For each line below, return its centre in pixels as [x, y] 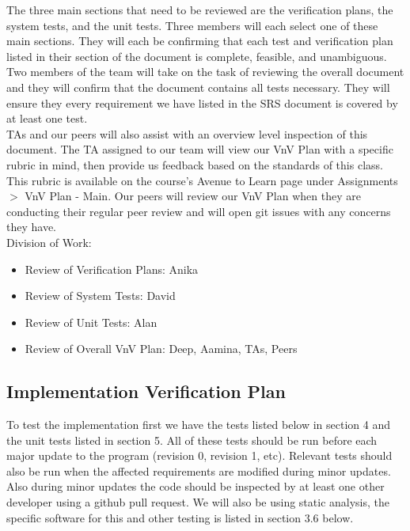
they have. [31, 227]
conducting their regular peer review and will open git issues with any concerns [199, 211]
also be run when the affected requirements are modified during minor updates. [199, 470]
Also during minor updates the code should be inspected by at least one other [196, 486]
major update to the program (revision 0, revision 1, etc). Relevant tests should [199, 455]
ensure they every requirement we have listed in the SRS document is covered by [202, 102]
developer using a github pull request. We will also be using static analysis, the [198, 502]
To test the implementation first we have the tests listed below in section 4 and [198, 425]
